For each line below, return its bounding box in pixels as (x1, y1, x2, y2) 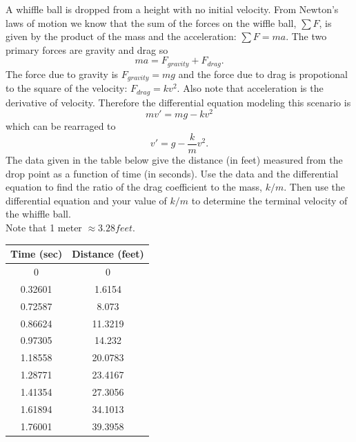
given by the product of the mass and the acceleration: (6, 29, 237, 44)
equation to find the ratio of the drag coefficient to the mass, (6, 180, 262, 194)
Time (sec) (10, 247, 63, 261)
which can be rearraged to (6, 119, 116, 133)
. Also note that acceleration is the (177, 81, 324, 95)
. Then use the (284, 180, 345, 194)
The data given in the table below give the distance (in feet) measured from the (6, 153, 343, 167)
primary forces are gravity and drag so (6, 42, 168, 57)
